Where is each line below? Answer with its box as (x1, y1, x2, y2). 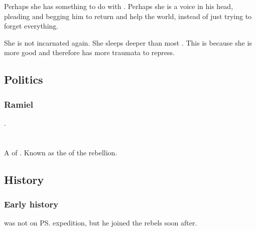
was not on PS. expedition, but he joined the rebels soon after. (4, 217, 197, 228)
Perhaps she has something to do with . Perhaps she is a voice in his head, (4, 1, 233, 11)
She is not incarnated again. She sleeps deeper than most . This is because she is (4, 37, 252, 48)
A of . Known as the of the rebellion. (4, 147, 117, 157)
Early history (4, 198, 59, 210)
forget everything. (4, 21, 59, 31)
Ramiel (4, 98, 33, 110)
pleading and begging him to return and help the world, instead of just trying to (4, 11, 252, 21)
